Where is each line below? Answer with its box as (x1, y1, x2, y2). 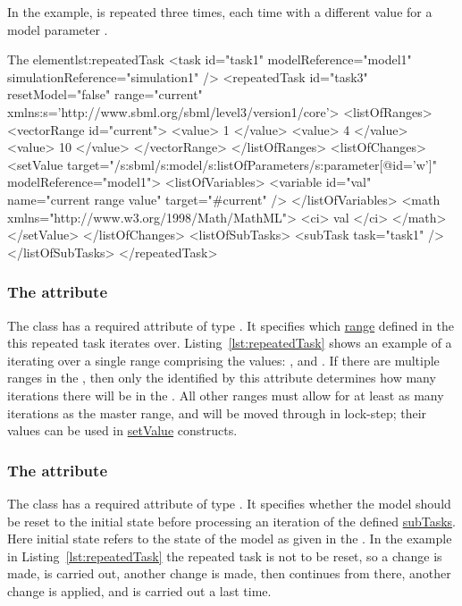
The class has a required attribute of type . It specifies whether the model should (7, 493, 451, 512)
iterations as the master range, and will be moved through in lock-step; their (7, 403, 427, 422)
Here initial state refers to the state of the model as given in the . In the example (7, 529, 452, 548)
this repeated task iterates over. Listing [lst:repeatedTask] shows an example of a (7, 333, 452, 352)
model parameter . (7, 20, 108, 38)
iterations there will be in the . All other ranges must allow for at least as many (7, 385, 444, 404)
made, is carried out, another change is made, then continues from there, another (7, 564, 451, 583)
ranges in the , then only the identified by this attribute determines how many (7, 368, 436, 387)
